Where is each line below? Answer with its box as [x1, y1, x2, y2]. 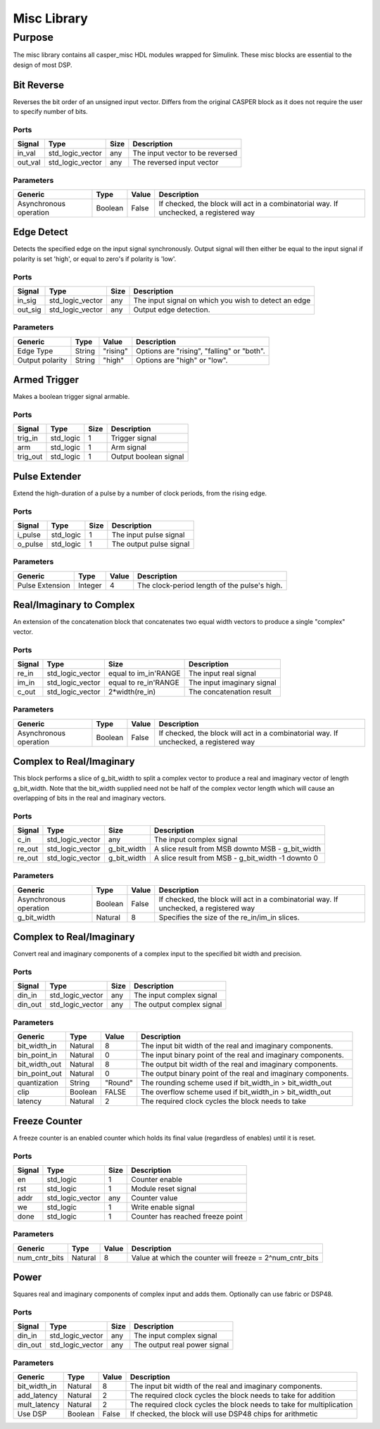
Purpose [13, 31, 54, 44]
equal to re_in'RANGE [108, 678, 179, 687]
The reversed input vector [132, 158, 219, 167]
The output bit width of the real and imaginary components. [141, 1060, 338, 1069]
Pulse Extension [17, 580, 70, 590]
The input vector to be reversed [132, 148, 238, 158]
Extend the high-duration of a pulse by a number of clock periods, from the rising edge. [13, 489, 267, 497]
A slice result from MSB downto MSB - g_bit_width [153, 844, 322, 854]
